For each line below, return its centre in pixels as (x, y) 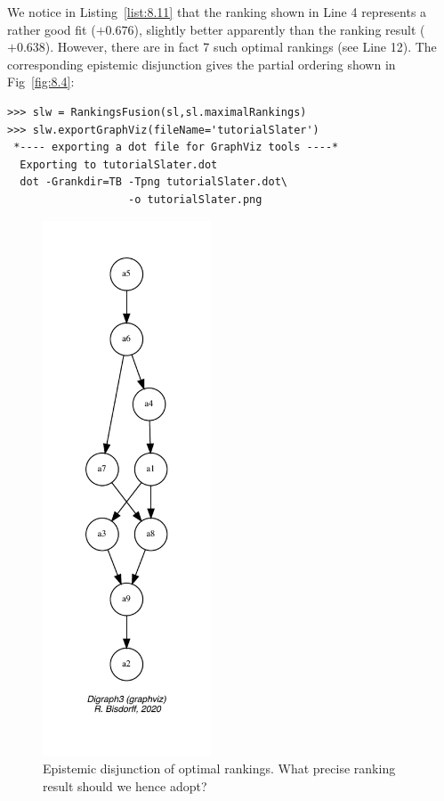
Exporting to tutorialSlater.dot (119, 164)
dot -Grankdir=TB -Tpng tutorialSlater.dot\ (153, 182)
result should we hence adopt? (125, 785)
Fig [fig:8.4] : (41, 82)
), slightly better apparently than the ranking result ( (279, 29)
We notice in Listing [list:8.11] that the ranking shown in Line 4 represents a (217, 12)
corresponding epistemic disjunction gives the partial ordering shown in (202, 64)
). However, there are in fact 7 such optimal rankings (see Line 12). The (241, 47)
